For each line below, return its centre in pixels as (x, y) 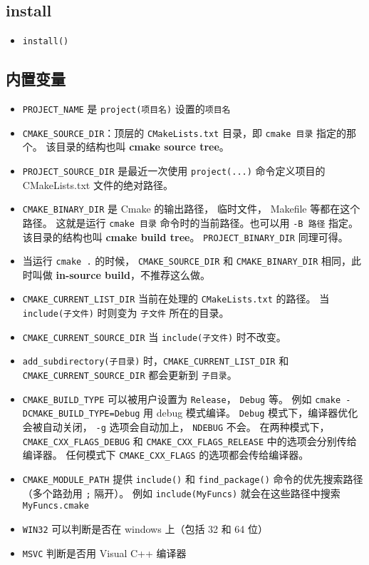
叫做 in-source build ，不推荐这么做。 (121, 274)
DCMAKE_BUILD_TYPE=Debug (81, 414)
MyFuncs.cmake (56, 506)
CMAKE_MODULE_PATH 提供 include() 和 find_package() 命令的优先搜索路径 (193, 479)
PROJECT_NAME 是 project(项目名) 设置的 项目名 (126, 109)
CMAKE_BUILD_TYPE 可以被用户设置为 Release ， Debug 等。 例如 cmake (182, 398)
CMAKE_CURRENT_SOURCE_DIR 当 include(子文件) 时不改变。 (154, 336)
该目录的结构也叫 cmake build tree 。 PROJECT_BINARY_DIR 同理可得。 (185, 236)
